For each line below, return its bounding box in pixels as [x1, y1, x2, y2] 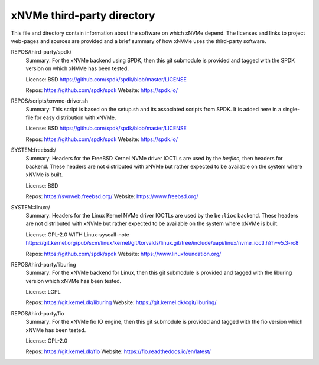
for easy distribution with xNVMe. [34, 114, 116, 121]
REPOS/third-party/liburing [11, 261, 76, 268]
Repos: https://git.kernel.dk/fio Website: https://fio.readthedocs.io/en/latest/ [25, 348, 211, 355]
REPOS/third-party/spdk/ [11, 48, 72, 55]
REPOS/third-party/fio [11, 310, 64, 317]
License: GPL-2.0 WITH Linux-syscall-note [25, 231, 130, 238]
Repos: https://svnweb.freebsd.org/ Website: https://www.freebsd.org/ [25, 193, 198, 200]
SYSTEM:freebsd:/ [11, 146, 56, 153]
